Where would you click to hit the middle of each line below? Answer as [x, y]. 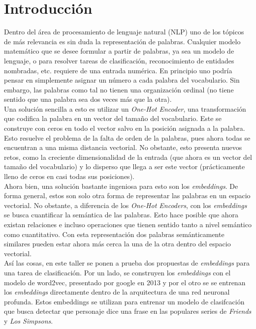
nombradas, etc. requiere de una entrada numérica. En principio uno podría [118, 70]
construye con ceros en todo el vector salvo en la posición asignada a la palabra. [125, 128]
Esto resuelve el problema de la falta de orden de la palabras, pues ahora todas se [127, 137]
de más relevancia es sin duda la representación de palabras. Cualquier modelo [122, 41]
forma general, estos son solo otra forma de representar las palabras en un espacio [127, 195]
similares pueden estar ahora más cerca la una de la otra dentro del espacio [117, 244]
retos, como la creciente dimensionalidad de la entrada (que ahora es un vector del [128, 157]
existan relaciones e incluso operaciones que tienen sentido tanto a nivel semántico [128, 224]
